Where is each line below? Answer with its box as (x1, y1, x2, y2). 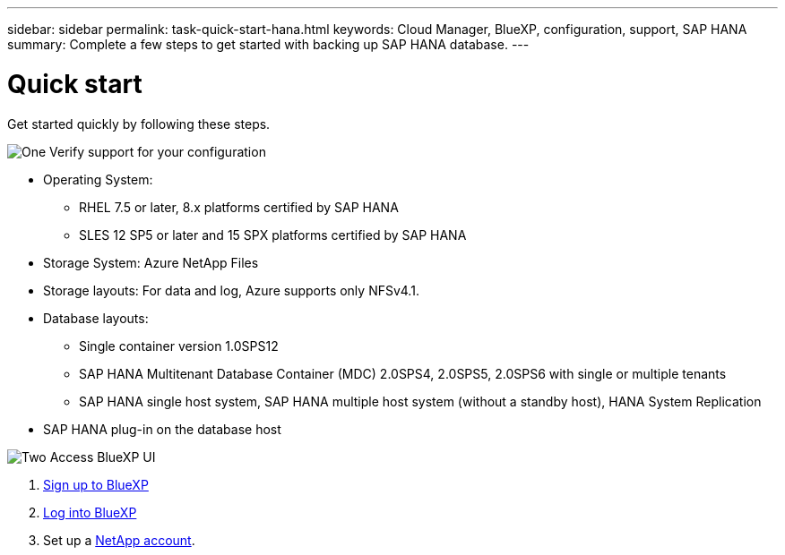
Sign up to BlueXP (43, 476, 149, 492)
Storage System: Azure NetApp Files (43, 254, 259, 270)
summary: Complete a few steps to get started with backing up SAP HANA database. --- (7, 37, 530, 52)
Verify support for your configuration (49, 143, 266, 159)
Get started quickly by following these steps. (7, 115, 271, 132)
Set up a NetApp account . (43, 532, 195, 548)
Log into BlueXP (43, 504, 137, 520)
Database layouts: (43, 310, 149, 326)
